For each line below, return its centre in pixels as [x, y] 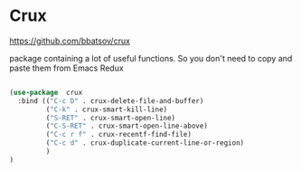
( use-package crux [46, 92]
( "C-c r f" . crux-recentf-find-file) [119, 135]
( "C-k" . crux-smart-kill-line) [107, 110]
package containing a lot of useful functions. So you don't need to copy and [151, 58]
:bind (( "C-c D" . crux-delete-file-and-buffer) [111, 100]
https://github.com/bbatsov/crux [70, 41]
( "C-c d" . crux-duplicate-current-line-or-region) [145, 143]
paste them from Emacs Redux [66, 68]
